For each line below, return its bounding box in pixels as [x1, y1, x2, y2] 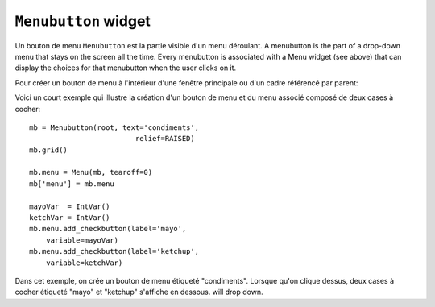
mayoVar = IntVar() [29, 201, 110, 211]
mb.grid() [29, 145, 68, 155]
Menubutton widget [14, 12, 151, 30]
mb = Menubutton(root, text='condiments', [29, 122, 200, 132]
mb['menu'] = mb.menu [29, 179, 114, 189]
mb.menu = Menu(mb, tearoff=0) [29, 168, 153, 177]
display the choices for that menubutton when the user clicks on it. [14, 63, 237, 73]
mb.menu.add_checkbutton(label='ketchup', [29, 247, 200, 256]
